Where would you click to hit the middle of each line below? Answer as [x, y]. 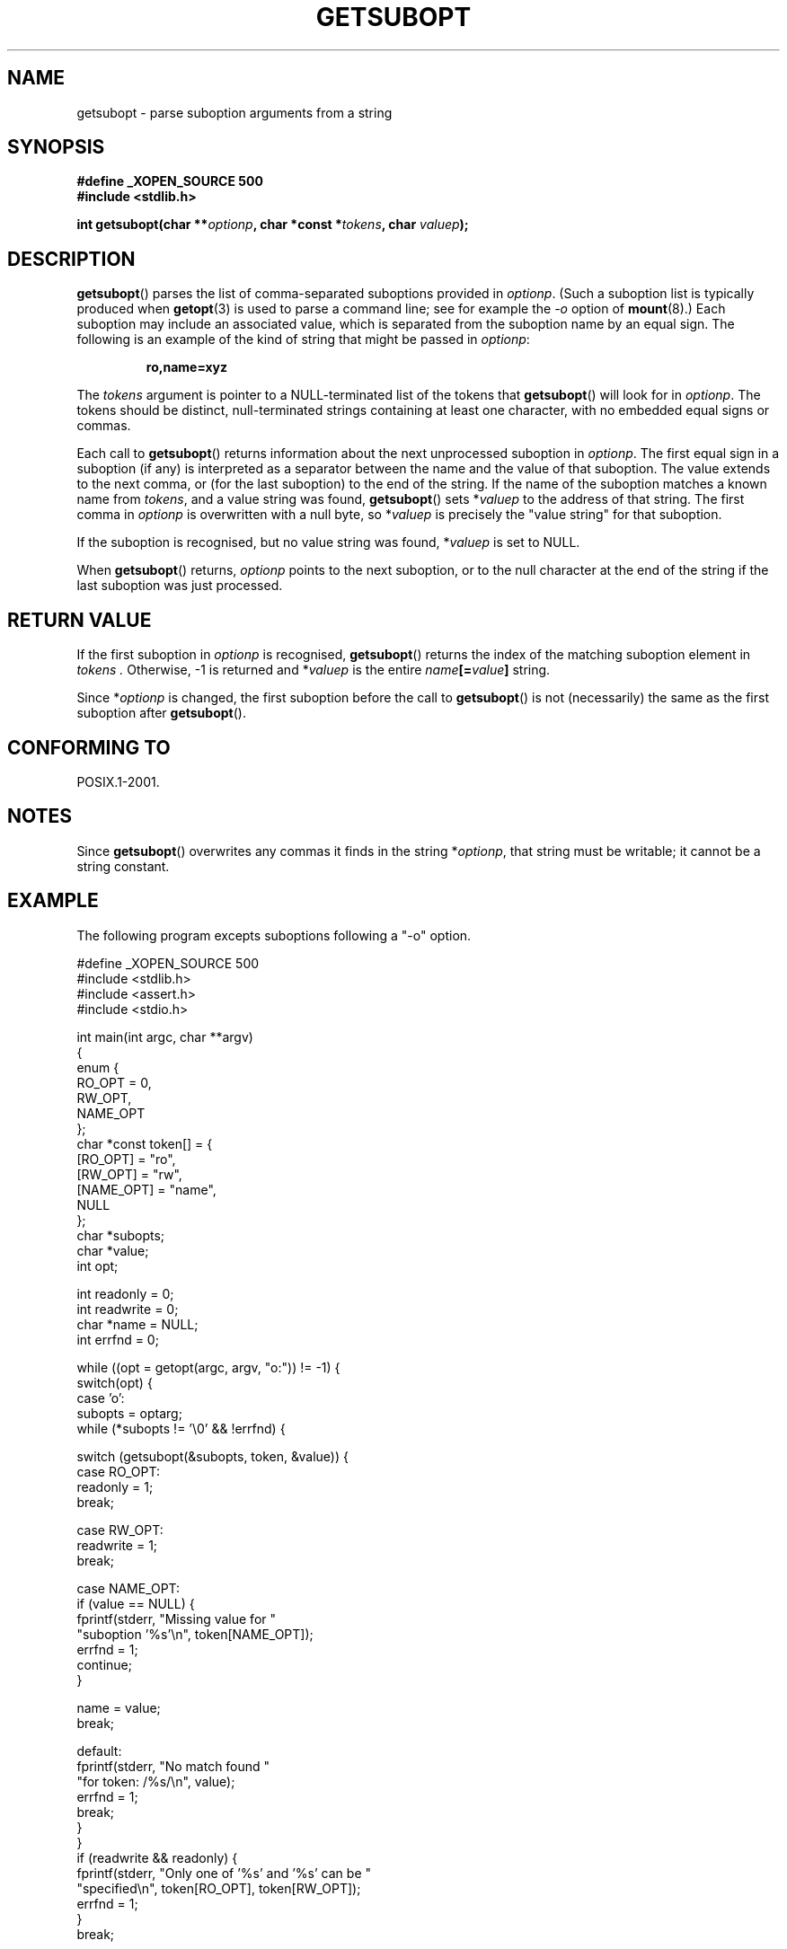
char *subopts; [121, 1235]
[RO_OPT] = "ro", [126, 1159]
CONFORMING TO [89, 747]
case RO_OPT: [119, 1471]
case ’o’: [101, 1398]
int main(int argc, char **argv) [165, 1036]
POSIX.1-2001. [118, 781]
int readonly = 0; [125, 1293]
